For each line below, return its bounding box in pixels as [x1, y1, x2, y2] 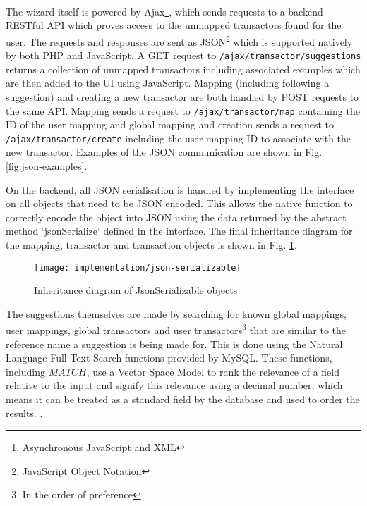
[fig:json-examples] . [6, 159, 88, 173]
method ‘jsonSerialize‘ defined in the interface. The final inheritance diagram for [6, 223, 353, 238]
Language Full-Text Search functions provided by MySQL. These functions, [6, 350, 332, 365]
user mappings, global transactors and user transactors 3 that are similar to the [6, 321, 347, 338]
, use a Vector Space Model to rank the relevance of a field [86, 364, 339, 378]
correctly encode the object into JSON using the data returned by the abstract [6, 209, 347, 224]
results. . [6, 405, 43, 420]
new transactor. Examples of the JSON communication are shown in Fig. [6, 144, 323, 159]
